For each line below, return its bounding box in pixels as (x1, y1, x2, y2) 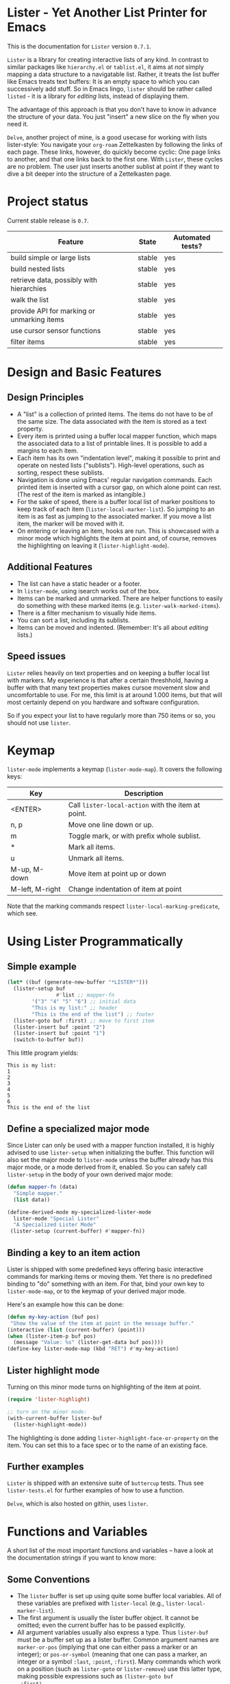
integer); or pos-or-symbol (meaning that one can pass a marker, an (16, 1650, 207, 1659)
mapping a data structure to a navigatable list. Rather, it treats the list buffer (7, 70, 220, 78)
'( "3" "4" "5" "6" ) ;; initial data (31, 998, 136, 1005)
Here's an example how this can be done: (7, 1300, 125, 1308)
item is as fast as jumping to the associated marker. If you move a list (16, 512, 212, 520)
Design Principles (7, 391, 84, 403)
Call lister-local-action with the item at (68, 800, 201, 810)
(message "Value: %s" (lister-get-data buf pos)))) (13, 1339, 164, 1346)
